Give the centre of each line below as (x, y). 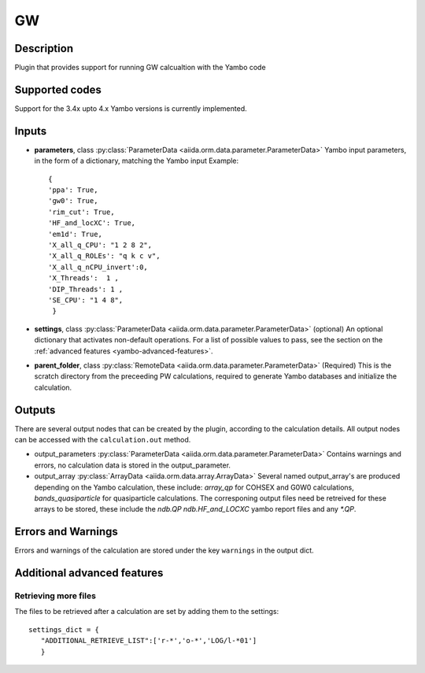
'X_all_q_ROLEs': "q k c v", (104, 256)
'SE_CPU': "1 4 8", (86, 300)
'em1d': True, (75, 234)
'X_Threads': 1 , (84, 278)
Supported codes (58, 89)
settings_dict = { (64, 629)
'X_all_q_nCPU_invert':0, (98, 267)
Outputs (35, 410)
